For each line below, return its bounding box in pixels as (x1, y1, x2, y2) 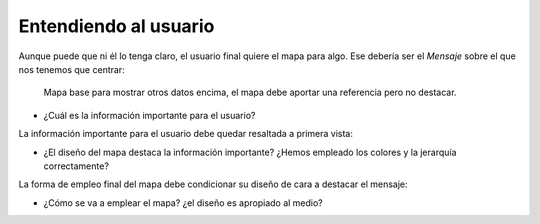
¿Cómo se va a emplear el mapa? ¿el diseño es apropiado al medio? (43, 196, 324, 209)
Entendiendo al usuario (18, 15, 215, 37)
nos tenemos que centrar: (18, 63, 125, 75)
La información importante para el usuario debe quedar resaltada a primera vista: (18, 128, 354, 140)
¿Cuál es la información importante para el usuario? (43, 109, 256, 121)
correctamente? (43, 160, 110, 172)
